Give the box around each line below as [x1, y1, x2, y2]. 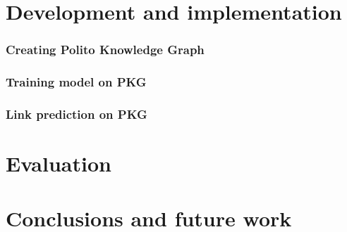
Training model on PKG [6, 73, 147, 91]
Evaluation [6, 149, 111, 178]
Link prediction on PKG [6, 105, 147, 122]
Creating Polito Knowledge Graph [6, 41, 205, 58]
